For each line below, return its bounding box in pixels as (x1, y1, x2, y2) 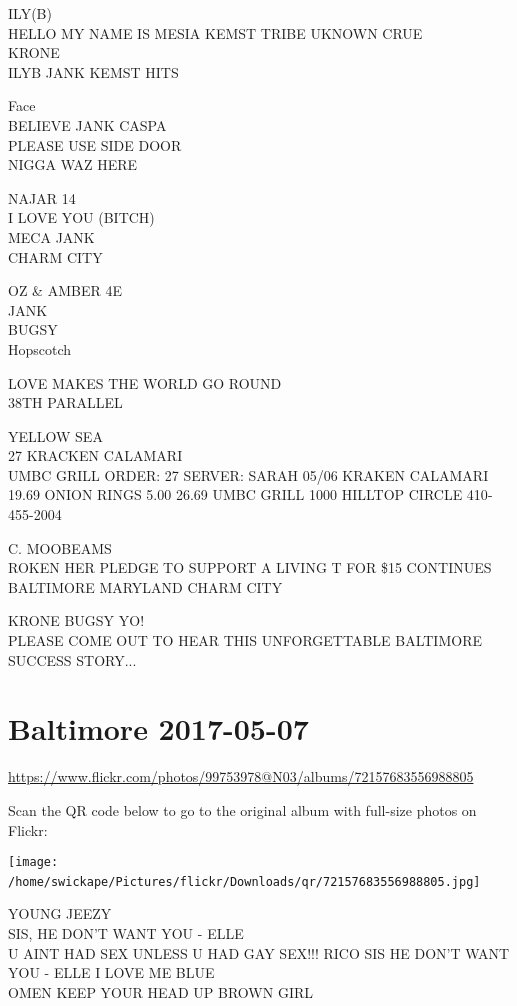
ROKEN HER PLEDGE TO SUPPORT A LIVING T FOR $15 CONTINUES (8, 557, 492, 578)
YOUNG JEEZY (8, 903, 112, 924)
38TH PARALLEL (8, 392, 123, 413)
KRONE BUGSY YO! (8, 610, 145, 631)
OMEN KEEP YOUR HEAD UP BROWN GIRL (8, 981, 314, 1002)
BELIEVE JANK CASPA (8, 114, 167, 135)
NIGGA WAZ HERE (8, 154, 138, 175)
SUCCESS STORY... (8, 649, 137, 670)
